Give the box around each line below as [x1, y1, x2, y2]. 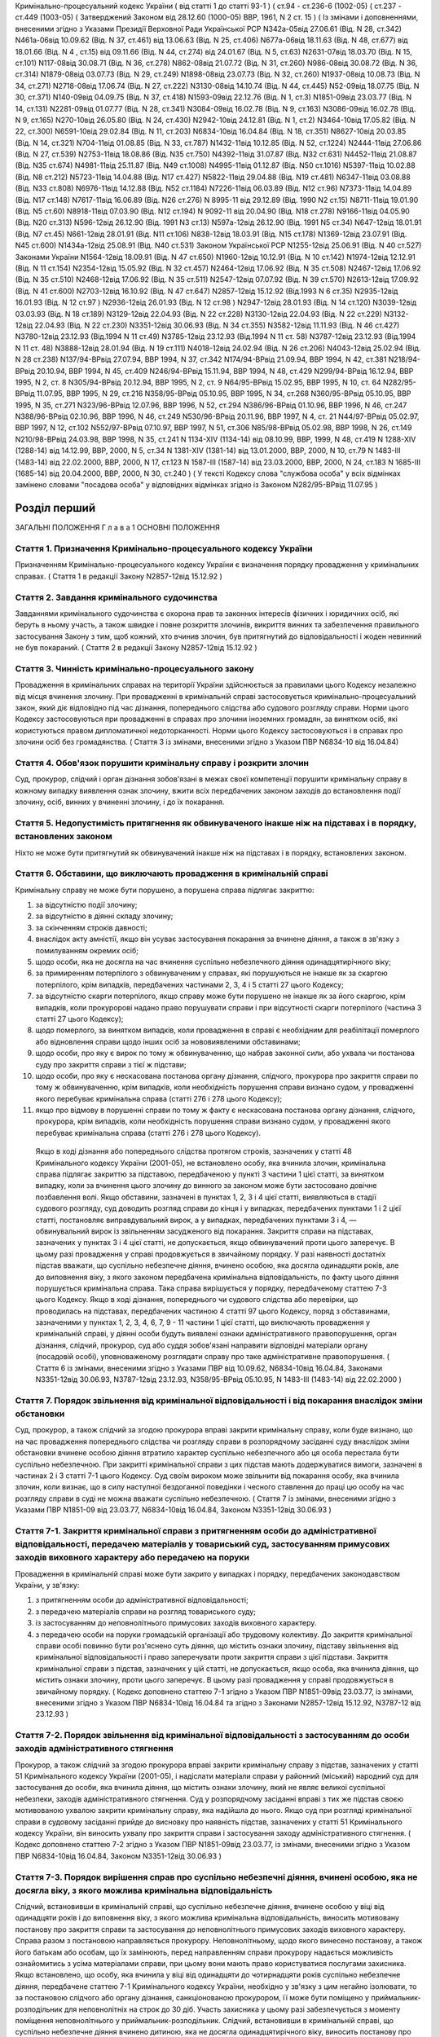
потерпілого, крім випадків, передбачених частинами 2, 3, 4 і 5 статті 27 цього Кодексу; [35, 979, 344, 989]
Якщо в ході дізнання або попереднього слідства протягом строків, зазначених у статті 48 [35, 1146, 352, 1156]
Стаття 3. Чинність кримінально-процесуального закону [15, 662, 254, 674]
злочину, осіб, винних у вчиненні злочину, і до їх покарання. [15, 797, 225, 807]
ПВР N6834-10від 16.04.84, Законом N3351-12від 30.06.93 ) [15, 1850, 222, 1861]
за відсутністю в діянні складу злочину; [35, 911, 174, 921]
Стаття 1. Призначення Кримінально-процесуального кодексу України [15, 543, 313, 554]
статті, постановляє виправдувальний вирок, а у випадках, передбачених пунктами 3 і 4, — [35, 1215, 357, 1225]
